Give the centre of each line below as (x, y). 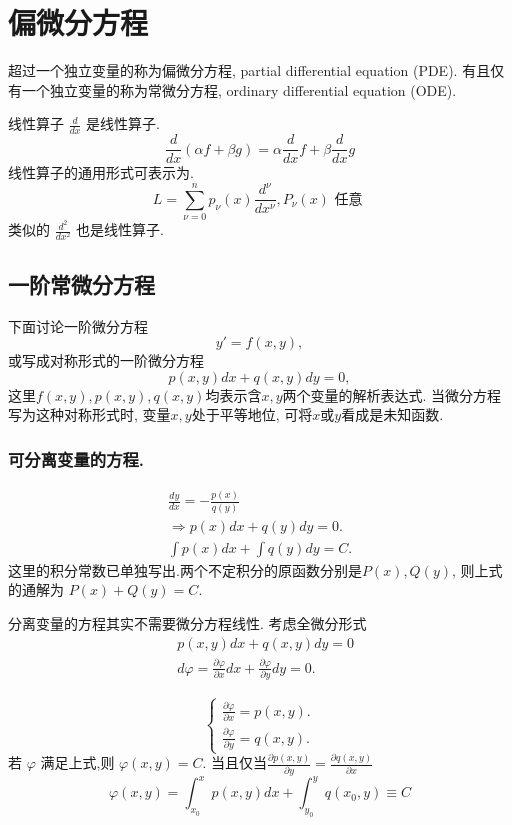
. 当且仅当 (235, 762)
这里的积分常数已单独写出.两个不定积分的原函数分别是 (185, 569)
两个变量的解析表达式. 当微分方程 (392, 394)
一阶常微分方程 (81, 283)
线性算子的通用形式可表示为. (101, 172)
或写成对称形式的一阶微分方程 (106, 360)
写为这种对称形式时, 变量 (89, 414)
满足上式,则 (77, 762)
